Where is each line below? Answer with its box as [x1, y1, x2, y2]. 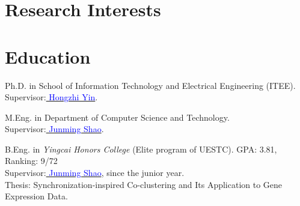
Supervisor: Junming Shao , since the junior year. [5, 166, 185, 179]
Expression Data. [5, 190, 68, 202]
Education [5, 44, 91, 68]
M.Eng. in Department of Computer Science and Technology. [5, 111, 230, 123]
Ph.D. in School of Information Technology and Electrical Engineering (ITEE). [5, 79, 296, 91]
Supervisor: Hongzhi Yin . [5, 91, 98, 103]
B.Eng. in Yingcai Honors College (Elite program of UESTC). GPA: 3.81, [5, 142, 277, 155]
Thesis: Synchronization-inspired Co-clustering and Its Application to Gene [5, 178, 283, 190]
